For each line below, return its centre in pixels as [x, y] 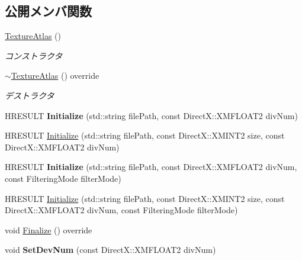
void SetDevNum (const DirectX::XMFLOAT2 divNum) [110, 250]
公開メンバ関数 [48, 11]
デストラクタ [30, 95]
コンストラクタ [34, 55]
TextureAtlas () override [55, 76]
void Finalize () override [49, 229]
